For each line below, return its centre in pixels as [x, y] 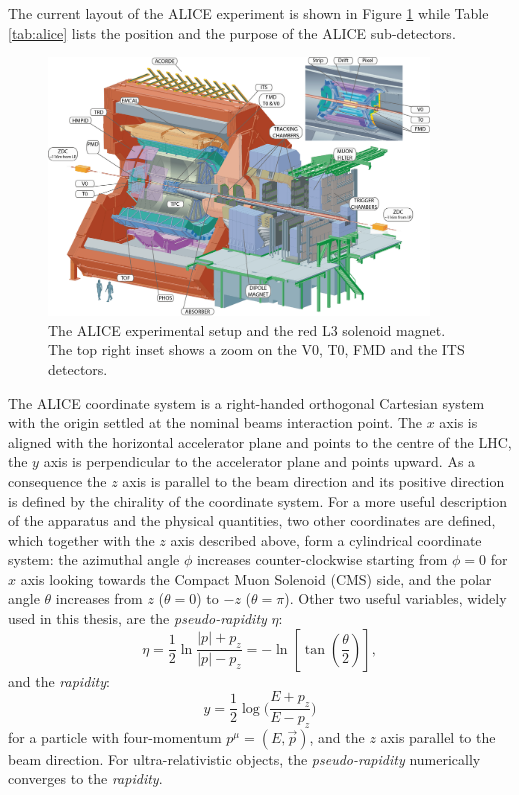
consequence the [57, 480]
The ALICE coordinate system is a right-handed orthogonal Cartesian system [246, 402]
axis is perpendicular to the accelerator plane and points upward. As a [259, 461]
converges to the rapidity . [85, 778]
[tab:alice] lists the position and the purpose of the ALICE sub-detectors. [232, 32]
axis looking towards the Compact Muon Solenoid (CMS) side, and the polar [256, 578]
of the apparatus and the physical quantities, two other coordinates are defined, [252, 520]
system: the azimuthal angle [94, 559]
